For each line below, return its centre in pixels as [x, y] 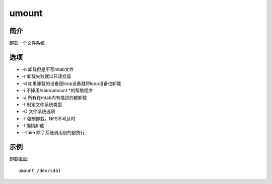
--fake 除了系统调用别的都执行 [53, 133]
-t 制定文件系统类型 [42, 104]
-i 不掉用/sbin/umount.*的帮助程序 [57, 90]
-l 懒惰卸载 [33, 126]
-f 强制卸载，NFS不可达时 [49, 119]
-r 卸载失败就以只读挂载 [47, 76]
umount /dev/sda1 [40, 170]
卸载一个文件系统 [27, 43]
